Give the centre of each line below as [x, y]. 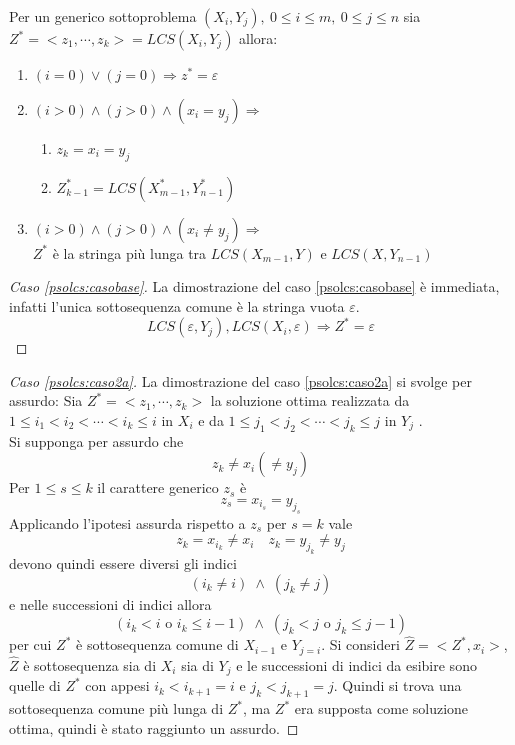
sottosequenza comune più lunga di [116, 708]
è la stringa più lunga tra [129, 252]
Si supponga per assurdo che [96, 440]
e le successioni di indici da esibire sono [356, 665]
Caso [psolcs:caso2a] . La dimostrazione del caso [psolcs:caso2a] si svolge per [240, 380]
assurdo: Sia [46, 400]
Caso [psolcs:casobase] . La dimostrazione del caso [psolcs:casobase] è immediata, [254, 286]
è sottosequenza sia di [90, 665]
